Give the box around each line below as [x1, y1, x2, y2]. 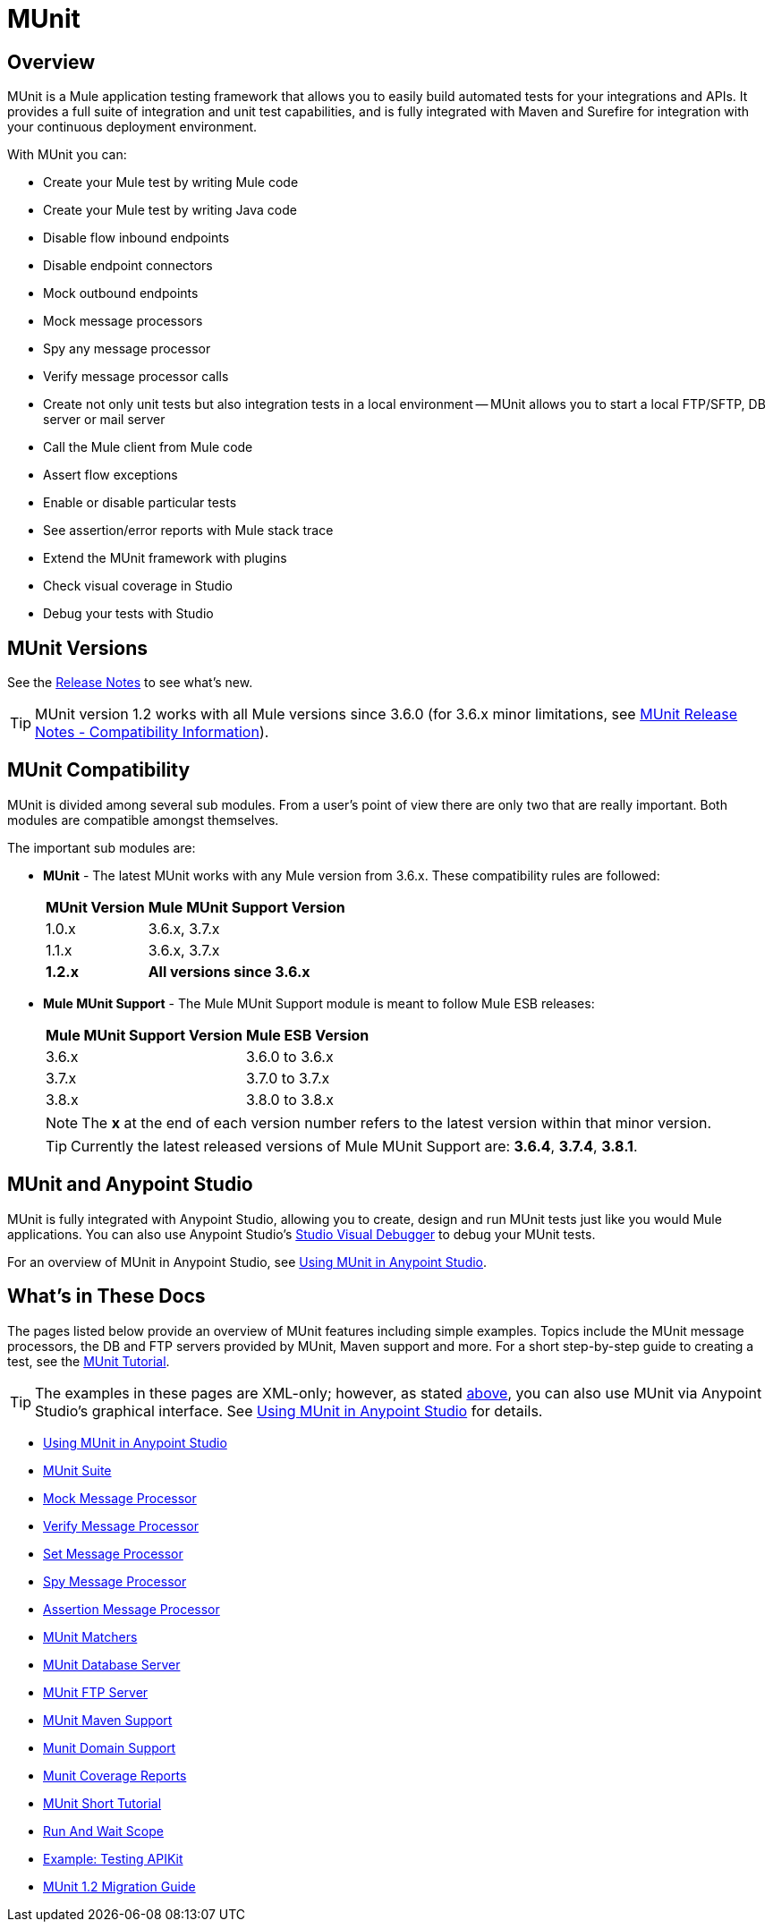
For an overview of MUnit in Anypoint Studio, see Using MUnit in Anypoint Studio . [7, 1253, 488, 1270]
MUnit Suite [43, 1462, 112, 1478]
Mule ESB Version [246, 1025, 370, 1044]
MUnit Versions [7, 636, 148, 659]
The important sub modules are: [7, 839, 196, 855]
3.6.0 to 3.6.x [246, 1047, 334, 1066]
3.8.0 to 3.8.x [246, 1090, 335, 1109]
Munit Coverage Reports [43, 1767, 187, 1783]
